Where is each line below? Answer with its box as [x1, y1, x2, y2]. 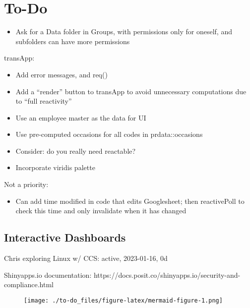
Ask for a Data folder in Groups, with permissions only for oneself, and [15, 26, 232, 37]
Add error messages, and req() [15, 69, 108, 79]
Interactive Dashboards [4, 230, 126, 245]
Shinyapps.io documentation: [4, 269, 92, 280]
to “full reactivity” [15, 96, 72, 106]
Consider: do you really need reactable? [15, 145, 136, 156]
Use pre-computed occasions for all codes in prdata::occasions [15, 129, 203, 139]
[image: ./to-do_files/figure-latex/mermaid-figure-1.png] [24, 297, 223, 304]
